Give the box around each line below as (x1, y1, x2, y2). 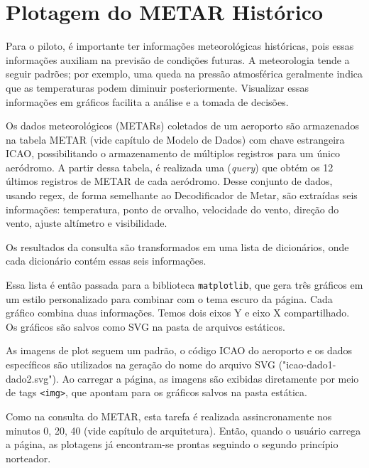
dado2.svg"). (6, 371, 59, 385)
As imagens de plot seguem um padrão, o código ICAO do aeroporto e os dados (6, 343, 353, 358)
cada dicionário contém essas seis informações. (6, 253, 206, 268)
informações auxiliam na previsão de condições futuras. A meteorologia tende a (6, 52, 350, 67)
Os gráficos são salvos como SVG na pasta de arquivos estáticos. (6, 319, 285, 334)
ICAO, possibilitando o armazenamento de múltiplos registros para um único (6, 146, 341, 161)
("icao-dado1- (278, 357, 336, 372)
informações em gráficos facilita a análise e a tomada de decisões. (6, 94, 289, 109)
